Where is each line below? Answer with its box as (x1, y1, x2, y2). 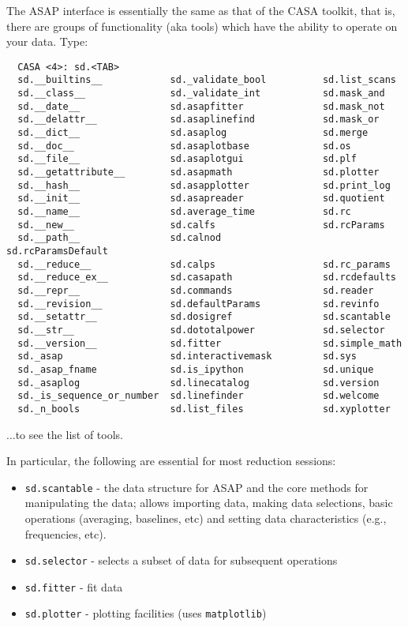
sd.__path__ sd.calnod (17, 232, 222, 244)
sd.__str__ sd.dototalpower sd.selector (17, 324, 385, 336)
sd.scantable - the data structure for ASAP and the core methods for (24, 479, 369, 495)
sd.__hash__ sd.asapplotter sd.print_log (17, 179, 391, 191)
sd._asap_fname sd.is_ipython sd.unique (17, 363, 374, 375)
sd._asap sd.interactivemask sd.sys (17, 351, 357, 362)
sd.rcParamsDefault (6, 245, 108, 257)
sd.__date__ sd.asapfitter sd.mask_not (17, 100, 385, 112)
